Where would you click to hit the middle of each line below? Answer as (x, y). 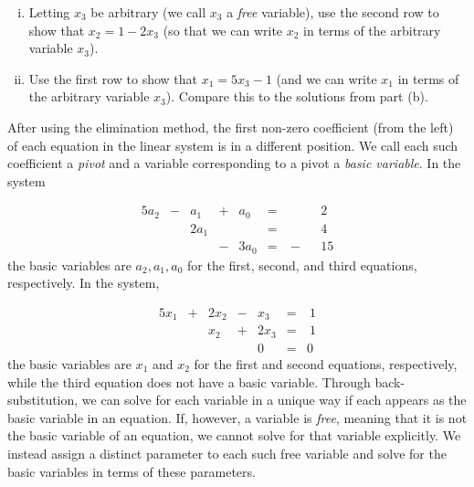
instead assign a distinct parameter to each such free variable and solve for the (227, 453)
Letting (49, 12)
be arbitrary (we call (148, 12)
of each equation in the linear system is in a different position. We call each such (233, 145)
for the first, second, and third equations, (302, 265)
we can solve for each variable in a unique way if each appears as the (274, 400)
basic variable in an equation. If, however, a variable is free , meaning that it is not (237, 417)
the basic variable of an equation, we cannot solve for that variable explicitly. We (234, 435)
